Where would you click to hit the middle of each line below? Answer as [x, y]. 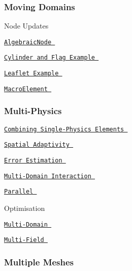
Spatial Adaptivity [37, 145]
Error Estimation [33, 160]
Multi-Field [24, 240]
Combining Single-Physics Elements [64, 129]
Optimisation [25, 208]
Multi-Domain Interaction [48, 176]
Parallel [19, 192]
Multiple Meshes [39, 262]
